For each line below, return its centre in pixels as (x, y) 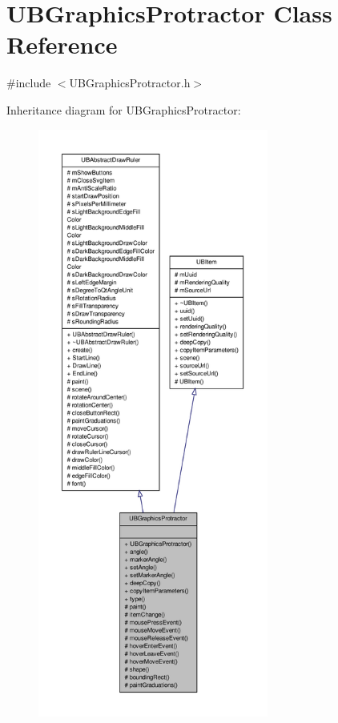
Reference (62, 44)
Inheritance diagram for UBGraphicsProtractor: (124, 109)
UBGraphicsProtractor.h (130, 83)
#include (29, 83)
